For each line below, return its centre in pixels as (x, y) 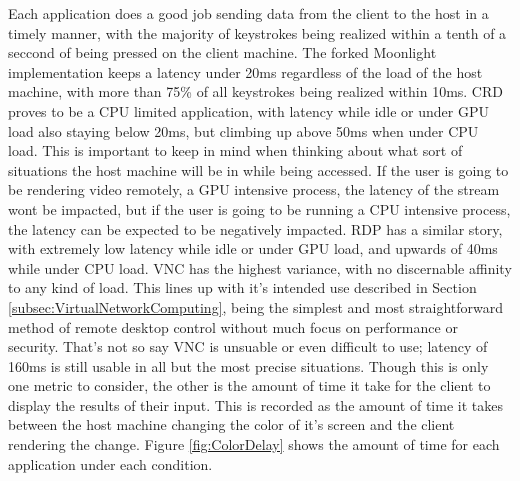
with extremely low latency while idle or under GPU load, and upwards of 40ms (253, 248)
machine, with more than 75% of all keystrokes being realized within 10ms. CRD (255, 91)
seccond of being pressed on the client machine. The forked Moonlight (222, 52)
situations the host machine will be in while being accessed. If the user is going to (258, 169)
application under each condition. (110, 463)
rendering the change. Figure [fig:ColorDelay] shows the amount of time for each (254, 444)
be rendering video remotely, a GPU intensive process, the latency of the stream (254, 189)
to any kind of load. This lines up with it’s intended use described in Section (242, 287)
